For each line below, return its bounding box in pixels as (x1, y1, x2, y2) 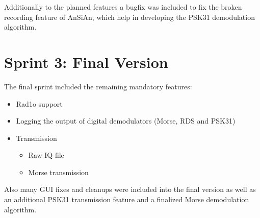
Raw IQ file (28, 150, 64, 160)
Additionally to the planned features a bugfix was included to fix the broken (4, 2, 242, 12)
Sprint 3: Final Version (4, 51, 168, 72)
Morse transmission (28, 166, 89, 177)
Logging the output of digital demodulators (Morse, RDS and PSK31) (16, 115, 236, 126)
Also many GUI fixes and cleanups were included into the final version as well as (4, 184, 256, 195)
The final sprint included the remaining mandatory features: (4, 81, 192, 91)
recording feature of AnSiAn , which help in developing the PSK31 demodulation (4, 11, 255, 22)
